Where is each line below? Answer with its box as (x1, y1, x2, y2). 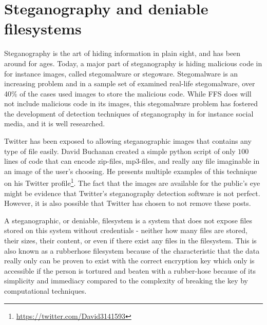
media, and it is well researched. (4, 118, 105, 129)
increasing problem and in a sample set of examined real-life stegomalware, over (4, 78, 255, 89)
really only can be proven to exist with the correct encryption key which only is (4, 255, 255, 266)
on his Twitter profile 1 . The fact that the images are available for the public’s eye (4, 176, 260, 188)
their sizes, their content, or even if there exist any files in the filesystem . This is (4, 235, 257, 246)
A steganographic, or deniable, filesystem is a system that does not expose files (4, 215, 252, 225)
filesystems (4, 18, 82, 39)
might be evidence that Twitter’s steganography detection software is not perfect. (4, 187, 260, 198)
